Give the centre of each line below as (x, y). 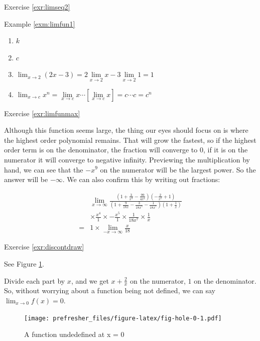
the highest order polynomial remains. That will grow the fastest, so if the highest (130, 140)
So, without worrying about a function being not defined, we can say (110, 290)
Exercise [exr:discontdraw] (44, 247)
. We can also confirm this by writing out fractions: (141, 179)
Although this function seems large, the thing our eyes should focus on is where (126, 130)
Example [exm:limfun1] (40, 23)
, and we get (90, 280)
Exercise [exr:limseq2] (37, 7)
